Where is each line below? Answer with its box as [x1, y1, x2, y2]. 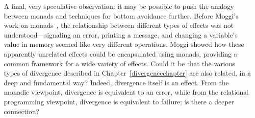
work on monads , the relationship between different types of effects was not [4, 20, 234, 30]
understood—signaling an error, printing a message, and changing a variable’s [4, 29, 238, 39]
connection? [4, 106, 39, 116]
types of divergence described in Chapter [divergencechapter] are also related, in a [4, 68, 251, 78]
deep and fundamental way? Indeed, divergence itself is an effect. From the [4, 77, 229, 87]
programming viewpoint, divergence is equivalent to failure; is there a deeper [4, 96, 234, 106]
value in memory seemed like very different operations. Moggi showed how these [4, 39, 244, 49]
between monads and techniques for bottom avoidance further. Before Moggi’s [4, 10, 239, 20]
